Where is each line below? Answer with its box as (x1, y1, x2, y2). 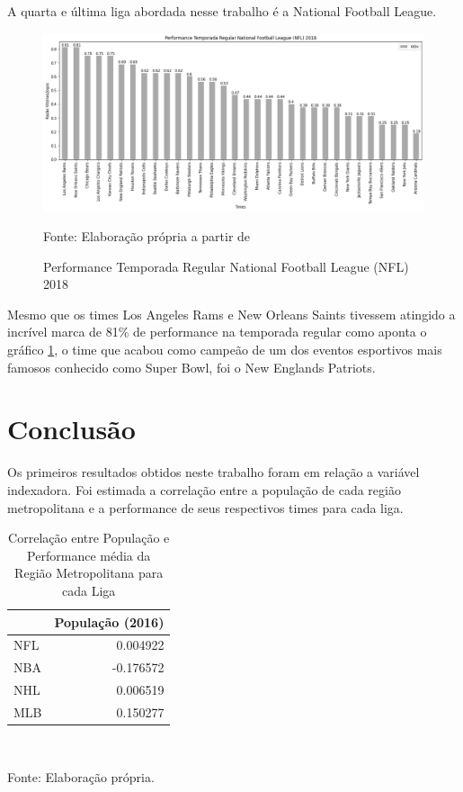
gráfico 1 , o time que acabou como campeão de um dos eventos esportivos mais (7, 340, 442, 359)
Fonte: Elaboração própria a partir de (43, 227, 251, 246)
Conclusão (7, 410, 136, 447)
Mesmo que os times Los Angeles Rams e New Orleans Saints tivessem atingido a (7, 304, 456, 323)
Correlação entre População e (8, 528, 170, 547)
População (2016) (54, 612, 165, 631)
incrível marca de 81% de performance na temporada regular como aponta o (7, 322, 427, 341)
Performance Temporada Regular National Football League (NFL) (43, 256, 409, 275)
